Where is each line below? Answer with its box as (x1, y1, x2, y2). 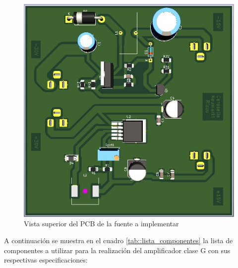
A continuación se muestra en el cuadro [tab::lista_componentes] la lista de (4, 235, 233, 245)
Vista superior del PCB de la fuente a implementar (24, 218, 179, 229)
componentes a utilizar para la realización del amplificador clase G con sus (4, 245, 231, 255)
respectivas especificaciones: (4, 255, 88, 265)
